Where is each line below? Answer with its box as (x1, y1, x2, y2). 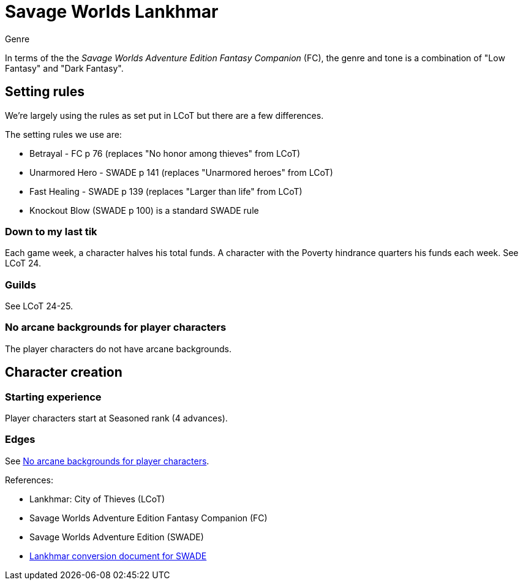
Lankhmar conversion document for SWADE (29, 550, 207, 561)
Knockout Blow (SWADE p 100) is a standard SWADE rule (29, 205, 259, 216)
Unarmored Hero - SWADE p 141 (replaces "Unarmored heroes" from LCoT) (29, 167, 333, 178)
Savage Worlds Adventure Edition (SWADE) (29, 531, 204, 542)
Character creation (5, 364, 122, 380)
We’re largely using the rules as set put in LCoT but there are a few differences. (5, 110, 324, 121)
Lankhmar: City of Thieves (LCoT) (29, 493, 165, 504)
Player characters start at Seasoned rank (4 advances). (5, 413, 228, 424)
